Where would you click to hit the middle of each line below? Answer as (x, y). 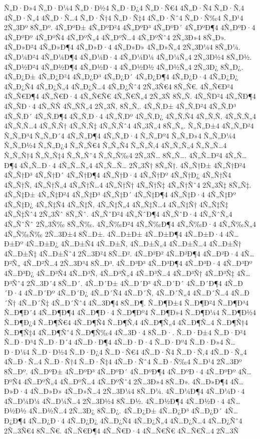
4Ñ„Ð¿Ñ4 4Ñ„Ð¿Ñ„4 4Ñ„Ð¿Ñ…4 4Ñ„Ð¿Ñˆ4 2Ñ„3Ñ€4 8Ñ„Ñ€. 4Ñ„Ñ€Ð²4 (119, 86)
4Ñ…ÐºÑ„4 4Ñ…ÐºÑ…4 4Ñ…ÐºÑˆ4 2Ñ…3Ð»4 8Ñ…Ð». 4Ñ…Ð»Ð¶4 (125, 381)
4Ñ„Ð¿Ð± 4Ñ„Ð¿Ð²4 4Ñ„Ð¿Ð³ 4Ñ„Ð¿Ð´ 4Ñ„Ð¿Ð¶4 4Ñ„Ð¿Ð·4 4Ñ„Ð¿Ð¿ (121, 77)
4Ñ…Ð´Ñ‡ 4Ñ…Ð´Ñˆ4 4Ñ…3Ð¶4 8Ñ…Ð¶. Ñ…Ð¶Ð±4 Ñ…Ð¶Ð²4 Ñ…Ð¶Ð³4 (134, 302)
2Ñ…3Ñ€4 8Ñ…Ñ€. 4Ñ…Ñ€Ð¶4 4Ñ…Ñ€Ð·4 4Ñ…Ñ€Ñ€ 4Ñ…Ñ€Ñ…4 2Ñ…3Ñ (121, 430)
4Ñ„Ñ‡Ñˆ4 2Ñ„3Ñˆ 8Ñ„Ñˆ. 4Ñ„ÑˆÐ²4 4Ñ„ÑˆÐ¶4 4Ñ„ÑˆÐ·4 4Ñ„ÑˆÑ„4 (118, 214)
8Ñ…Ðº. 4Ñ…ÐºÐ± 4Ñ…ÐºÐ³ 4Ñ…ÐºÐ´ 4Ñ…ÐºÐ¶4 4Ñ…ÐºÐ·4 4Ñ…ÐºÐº (120, 371)
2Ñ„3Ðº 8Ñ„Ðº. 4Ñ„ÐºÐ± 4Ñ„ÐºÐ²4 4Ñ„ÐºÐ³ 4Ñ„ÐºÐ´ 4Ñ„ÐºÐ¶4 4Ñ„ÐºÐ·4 (130, 27)
